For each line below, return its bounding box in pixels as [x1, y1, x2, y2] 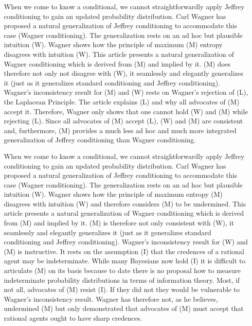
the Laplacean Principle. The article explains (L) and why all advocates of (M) [4, 96, 239, 106]
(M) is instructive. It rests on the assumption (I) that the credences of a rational [4, 246, 244, 256]
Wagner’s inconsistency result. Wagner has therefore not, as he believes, [4, 293, 218, 304]
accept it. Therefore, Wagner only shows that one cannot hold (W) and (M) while [4, 106, 248, 116]
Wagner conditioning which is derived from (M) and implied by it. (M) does [4, 58, 231, 69]
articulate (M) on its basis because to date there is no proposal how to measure [4, 265, 241, 275]
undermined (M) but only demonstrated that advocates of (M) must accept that [4, 303, 244, 313]
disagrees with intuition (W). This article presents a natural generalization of [4, 49, 234, 59]
